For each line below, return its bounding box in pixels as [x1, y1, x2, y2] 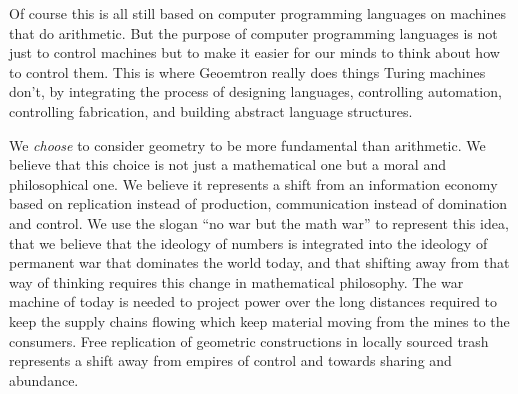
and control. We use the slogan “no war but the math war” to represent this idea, [9, 212, 509, 233]
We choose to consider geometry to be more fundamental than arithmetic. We [9, 134, 486, 155]
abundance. [9, 369, 79, 390]
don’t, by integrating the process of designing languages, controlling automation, [9, 81, 502, 102]
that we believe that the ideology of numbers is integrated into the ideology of [9, 232, 488, 253]
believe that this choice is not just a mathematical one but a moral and [9, 154, 446, 175]
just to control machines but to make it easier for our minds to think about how [9, 42, 500, 63]
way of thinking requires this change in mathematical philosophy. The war [9, 271, 464, 292]
